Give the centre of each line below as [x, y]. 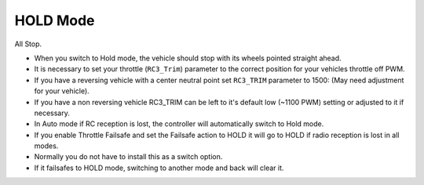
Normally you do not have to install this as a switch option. [128, 157]
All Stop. [28, 44]
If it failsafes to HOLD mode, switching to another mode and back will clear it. [159, 168]
